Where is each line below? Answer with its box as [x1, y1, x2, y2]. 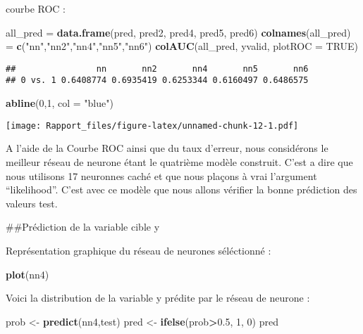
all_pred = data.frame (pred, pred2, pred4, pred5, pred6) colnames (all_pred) [6, 25, 351, 39]
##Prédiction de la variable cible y [6, 219, 160, 234]
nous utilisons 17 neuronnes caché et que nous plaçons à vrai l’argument [6, 168, 317, 183]
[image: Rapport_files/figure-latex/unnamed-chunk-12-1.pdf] [6, 120, 299, 131]
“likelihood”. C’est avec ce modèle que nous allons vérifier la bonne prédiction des [6, 182, 357, 197]
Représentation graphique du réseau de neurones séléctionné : [6, 243, 271, 257]
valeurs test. [6, 195, 58, 210]
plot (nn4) [6, 266, 49, 281]
